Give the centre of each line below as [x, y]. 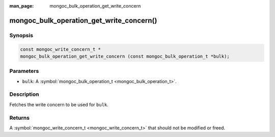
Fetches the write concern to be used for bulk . [59, 104]
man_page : [22, 6]
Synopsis [21, 35]
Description [24, 94]
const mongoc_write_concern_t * [61, 49]
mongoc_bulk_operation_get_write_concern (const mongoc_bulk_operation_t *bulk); [125, 56]
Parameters [24, 71]
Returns [20, 118]
